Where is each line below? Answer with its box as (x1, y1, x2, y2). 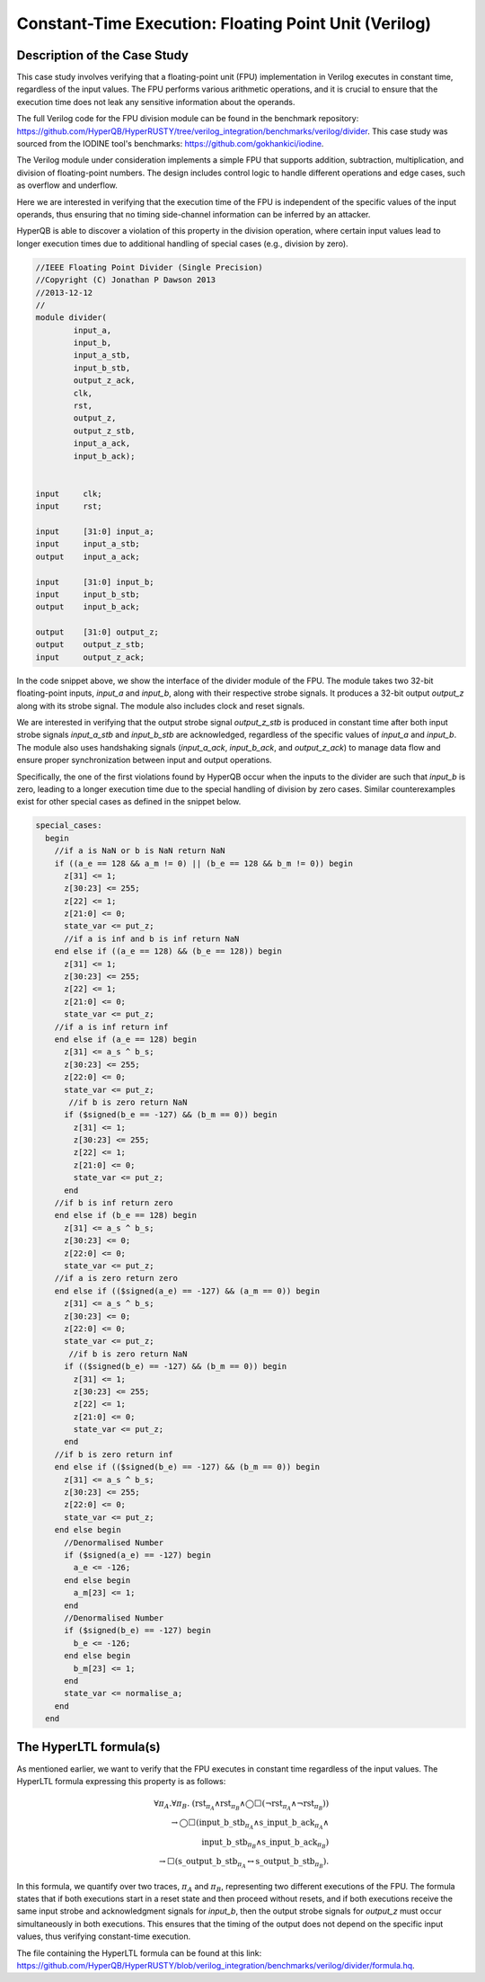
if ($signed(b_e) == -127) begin (64, 1625, 211, 1636)
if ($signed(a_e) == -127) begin (64, 1550, 211, 1560)
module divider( (35, 313, 108, 323)
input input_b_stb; (35, 589, 141, 600)
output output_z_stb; (35, 639, 145, 650)
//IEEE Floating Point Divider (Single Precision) (35, 262, 264, 272)
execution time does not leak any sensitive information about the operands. (16, 96, 295, 107)
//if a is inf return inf (54, 1021, 169, 1032)
